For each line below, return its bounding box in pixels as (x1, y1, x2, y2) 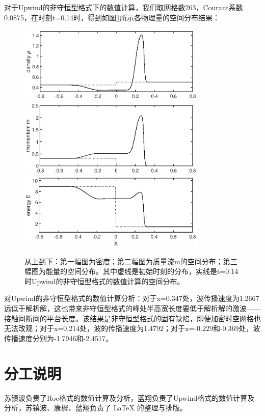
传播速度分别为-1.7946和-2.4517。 (4, 332, 113, 343)
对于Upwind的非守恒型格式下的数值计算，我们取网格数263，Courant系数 (4, 2, 243, 12)
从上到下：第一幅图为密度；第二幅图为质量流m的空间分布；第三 (24, 256, 237, 266)
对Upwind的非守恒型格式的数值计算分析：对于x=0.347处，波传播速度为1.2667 (4, 293, 259, 303)
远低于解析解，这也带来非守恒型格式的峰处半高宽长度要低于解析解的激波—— (4, 303, 261, 314)
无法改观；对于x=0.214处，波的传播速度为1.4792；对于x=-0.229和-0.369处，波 (4, 323, 260, 334)
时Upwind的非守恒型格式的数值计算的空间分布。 (24, 275, 184, 286)
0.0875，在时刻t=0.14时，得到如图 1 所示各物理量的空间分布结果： (4, 12, 220, 22)
